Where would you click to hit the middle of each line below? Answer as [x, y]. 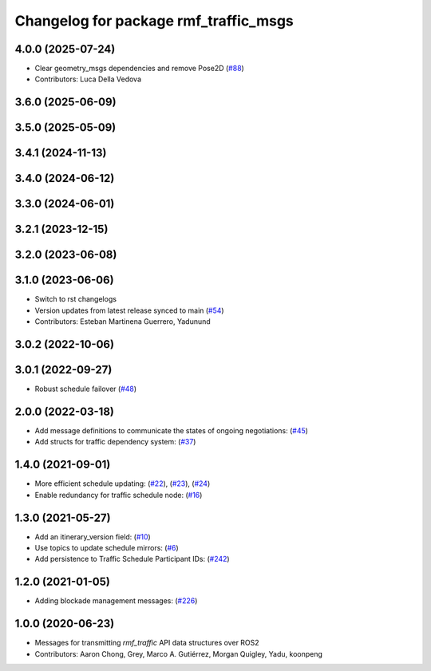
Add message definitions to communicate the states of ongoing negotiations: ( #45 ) [172, 431]
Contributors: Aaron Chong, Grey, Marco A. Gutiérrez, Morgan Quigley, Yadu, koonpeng [179, 653]
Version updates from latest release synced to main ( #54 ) [129, 310]
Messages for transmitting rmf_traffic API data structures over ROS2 [147, 643]
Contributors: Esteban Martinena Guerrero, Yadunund [123, 322]
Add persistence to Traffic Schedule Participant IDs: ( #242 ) [132, 559]
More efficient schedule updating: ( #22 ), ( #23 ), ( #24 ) [123, 484]
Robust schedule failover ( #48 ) [86, 389]
